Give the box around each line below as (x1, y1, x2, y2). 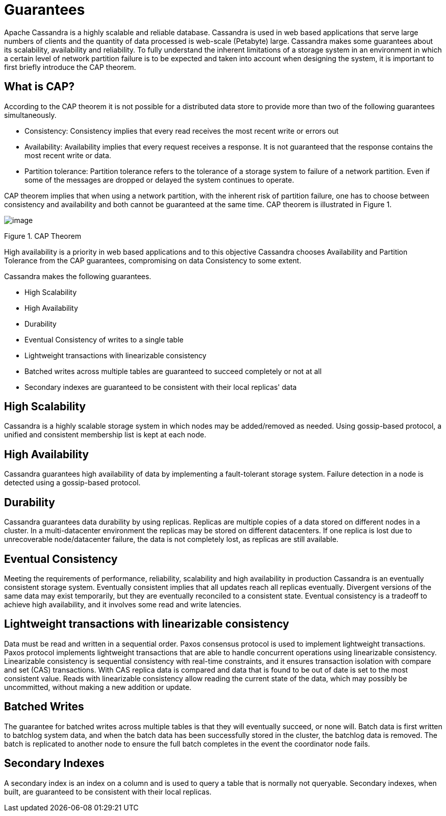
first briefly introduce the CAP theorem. (4, 62, 136, 71)
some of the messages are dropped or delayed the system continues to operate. (24, 175, 294, 184)
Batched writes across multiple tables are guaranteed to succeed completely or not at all (24, 366, 322, 376)
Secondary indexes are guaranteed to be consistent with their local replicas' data (24, 382, 297, 391)
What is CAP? (4, 80, 75, 93)
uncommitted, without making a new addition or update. (4, 682, 192, 691)
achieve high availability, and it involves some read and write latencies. (4, 600, 242, 609)
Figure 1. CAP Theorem (4, 231, 82, 240)
